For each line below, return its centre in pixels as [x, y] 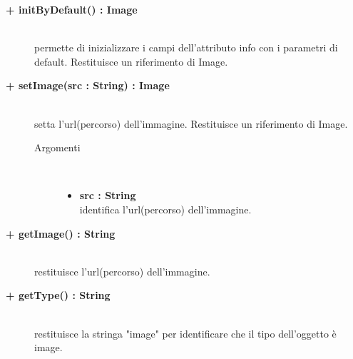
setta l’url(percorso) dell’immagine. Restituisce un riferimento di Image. [191, 123]
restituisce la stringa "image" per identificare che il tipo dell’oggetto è [185, 333]
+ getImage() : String [61, 233]
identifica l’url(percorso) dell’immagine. [165, 209]
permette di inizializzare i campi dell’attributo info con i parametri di [186, 47]
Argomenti [57, 147]
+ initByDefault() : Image [72, 9]
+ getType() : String [58, 295]
